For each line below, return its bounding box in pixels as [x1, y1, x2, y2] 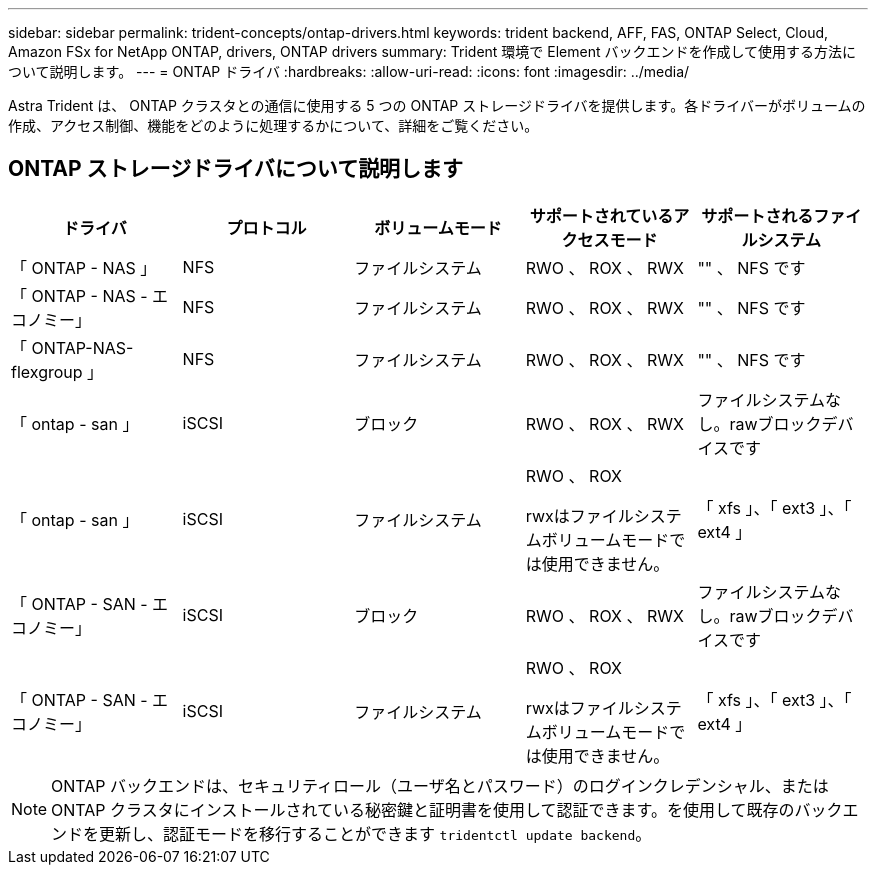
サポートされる [701, 205, 814, 226]
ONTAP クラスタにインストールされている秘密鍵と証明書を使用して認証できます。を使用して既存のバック [51, 799, 843, 820]
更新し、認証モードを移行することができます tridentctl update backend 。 [99, 823, 652, 844]
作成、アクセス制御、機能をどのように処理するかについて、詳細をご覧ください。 [8, 117, 539, 134]
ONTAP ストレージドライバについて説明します [8, 156, 464, 182]
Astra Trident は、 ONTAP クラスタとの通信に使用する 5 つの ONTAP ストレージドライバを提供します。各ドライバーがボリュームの [8, 97, 866, 114]
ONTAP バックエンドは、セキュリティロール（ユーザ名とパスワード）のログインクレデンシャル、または [51, 775, 829, 796]
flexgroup [11, 361, 83, 382]
